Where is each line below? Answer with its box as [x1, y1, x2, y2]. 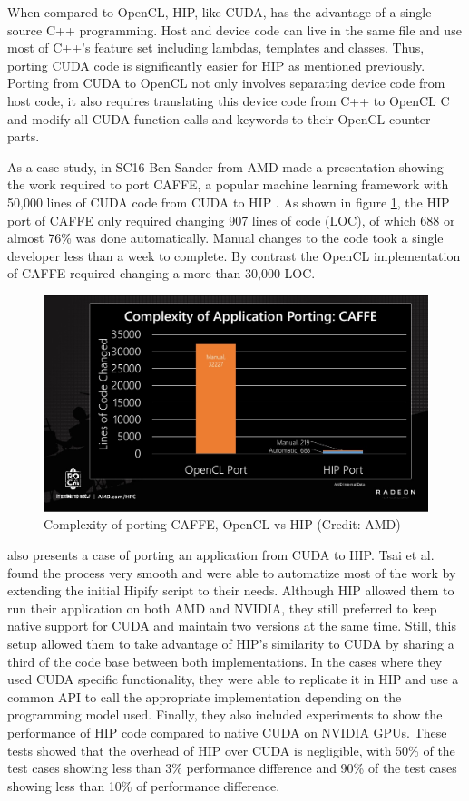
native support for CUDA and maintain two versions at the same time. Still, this [7, 616, 456, 635]
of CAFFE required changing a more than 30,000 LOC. [7, 264, 316, 283]
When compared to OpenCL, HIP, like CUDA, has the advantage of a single [7, 3, 432, 21]
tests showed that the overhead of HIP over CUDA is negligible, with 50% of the [7, 740, 455, 759]
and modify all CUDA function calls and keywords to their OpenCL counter [7, 109, 431, 128]
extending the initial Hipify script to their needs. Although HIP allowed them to [7, 581, 454, 600]
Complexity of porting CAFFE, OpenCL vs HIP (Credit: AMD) [44, 515, 401, 534]
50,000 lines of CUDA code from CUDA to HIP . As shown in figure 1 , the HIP [7, 192, 450, 211]
